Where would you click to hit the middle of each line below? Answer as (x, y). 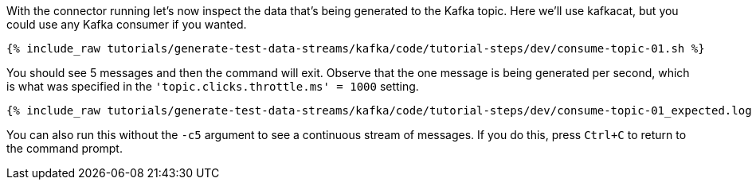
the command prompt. (65, 148)
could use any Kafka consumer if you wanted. (127, 24)
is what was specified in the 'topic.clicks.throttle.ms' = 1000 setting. (213, 86)
